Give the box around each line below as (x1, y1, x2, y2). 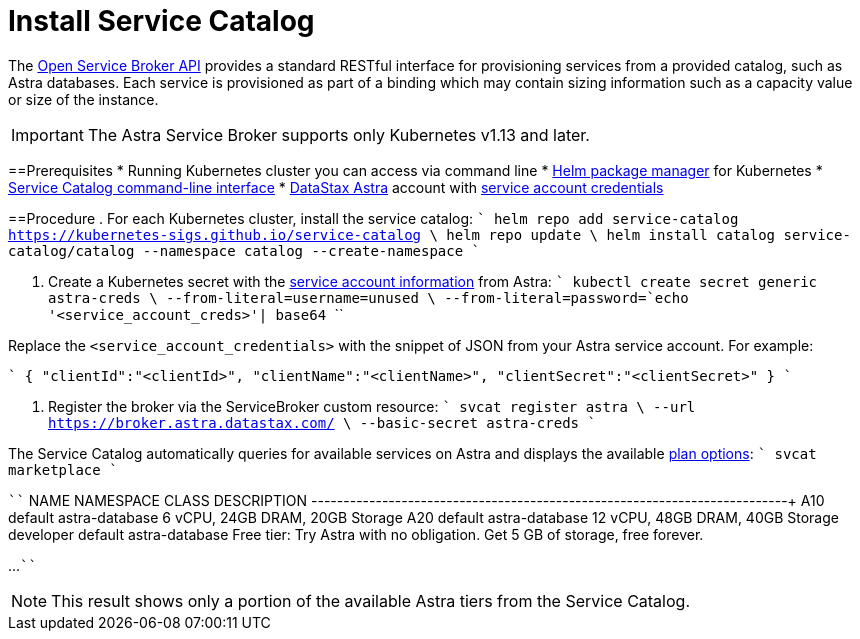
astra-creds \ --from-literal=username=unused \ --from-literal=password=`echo (48, 289, 689, 306)
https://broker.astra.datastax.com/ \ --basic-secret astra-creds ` (48, 414, 596, 431)
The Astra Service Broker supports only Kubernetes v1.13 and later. (87, 124, 590, 145)
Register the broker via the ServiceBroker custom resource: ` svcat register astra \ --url (48, 397, 696, 415)
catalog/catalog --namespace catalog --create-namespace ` (8, 242, 481, 259)
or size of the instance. (8, 90, 159, 108)
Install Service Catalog (8, 4, 315, 38)
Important (11, 124, 84, 145)
